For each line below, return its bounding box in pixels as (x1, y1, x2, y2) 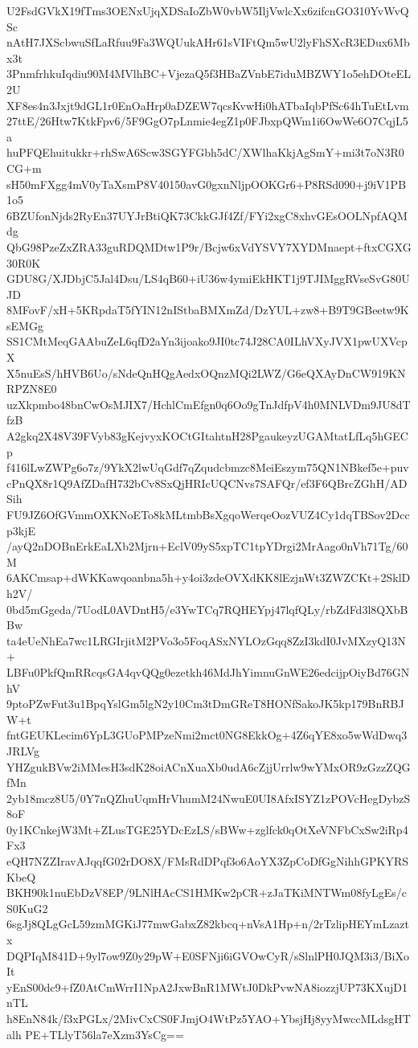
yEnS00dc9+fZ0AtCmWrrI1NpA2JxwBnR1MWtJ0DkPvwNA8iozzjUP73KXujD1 (6, 978, 408, 995)
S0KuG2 (6, 899, 48, 916)
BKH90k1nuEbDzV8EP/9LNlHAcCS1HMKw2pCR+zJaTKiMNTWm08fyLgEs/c (6, 884, 407, 901)
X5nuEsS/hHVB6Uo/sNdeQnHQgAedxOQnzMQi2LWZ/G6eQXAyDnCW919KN (6, 364, 406, 381)
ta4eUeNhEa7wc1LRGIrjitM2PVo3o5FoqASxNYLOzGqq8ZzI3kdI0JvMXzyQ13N (6, 632, 406, 649)
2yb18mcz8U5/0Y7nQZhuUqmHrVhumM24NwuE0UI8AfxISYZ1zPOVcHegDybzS (6, 789, 411, 806)
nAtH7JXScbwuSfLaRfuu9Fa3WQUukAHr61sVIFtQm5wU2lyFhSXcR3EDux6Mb (6, 34, 410, 51)
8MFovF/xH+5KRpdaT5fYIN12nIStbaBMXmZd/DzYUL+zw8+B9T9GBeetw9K (6, 301, 409, 318)
